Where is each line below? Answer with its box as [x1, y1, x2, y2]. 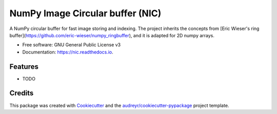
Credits [9, 89, 34, 98]
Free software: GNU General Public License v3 [22, 42, 121, 48]
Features [9, 62, 38, 71]
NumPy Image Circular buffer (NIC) [9, 8, 162, 19]
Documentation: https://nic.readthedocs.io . [22, 49, 114, 55]
